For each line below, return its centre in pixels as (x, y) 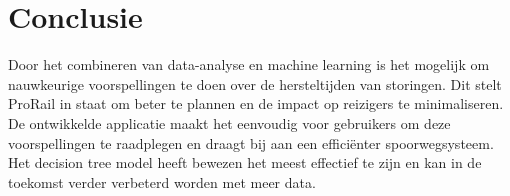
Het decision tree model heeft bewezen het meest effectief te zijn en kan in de (245, 162)
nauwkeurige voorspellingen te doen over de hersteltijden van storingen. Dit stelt (255, 83)
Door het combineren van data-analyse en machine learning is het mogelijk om (249, 64)
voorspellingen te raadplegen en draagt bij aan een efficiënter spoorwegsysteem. (251, 142)
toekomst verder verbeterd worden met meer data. (162, 181)
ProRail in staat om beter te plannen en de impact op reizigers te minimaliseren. (256, 103)
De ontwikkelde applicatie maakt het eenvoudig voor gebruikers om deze (229, 122)
